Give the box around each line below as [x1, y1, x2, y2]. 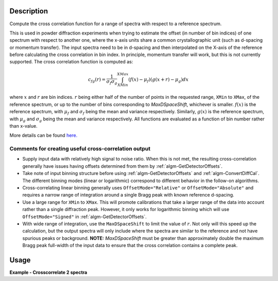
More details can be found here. [9, 132, 78, 138]
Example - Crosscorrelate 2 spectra [9, 269, 88, 275]
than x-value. [9, 122, 38, 129]
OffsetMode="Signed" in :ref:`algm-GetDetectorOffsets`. [22, 214, 147, 220]
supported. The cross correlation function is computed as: [9, 59, 133, 65]
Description [9, 7, 48, 15]
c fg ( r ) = [88, 76, 106, 83]
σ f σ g [106, 79, 118, 86]
